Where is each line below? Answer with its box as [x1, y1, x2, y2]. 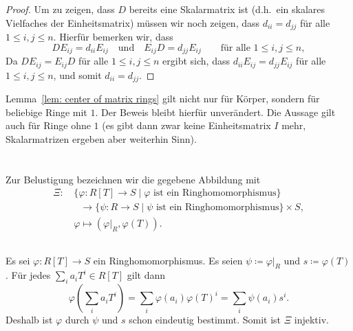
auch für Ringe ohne [6, 118, 91, 133]
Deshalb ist [6, 312, 53, 327]
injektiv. [294, 312, 329, 327]
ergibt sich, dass [162, 54, 230, 68]
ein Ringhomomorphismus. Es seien [93, 253, 243, 267]
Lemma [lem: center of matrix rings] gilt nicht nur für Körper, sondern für [6, 91, 320, 105]
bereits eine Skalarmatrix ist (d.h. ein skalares [129, 2, 325, 16]
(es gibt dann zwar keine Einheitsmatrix [102, 118, 271, 133]
